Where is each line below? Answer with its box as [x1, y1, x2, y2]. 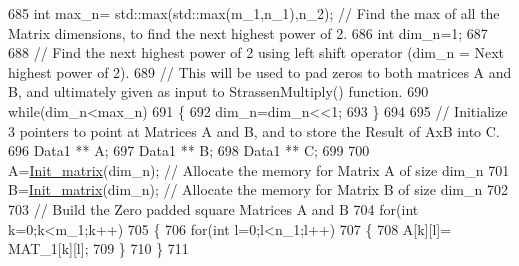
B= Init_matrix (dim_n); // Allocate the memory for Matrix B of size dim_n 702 [8, 179, 508, 200]
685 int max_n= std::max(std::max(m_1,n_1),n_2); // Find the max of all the [8, 3, 500, 23]
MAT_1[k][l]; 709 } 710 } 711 [8, 238, 189, 259]
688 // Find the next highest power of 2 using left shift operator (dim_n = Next [8, 42, 505, 63]
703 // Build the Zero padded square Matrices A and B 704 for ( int [8, 198, 419, 219]
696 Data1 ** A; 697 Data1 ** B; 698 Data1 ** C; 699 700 [8, 140, 370, 161]
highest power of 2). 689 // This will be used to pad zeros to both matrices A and [8, 61, 512, 82]
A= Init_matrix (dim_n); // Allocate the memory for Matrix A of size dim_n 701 [8, 159, 510, 180]
